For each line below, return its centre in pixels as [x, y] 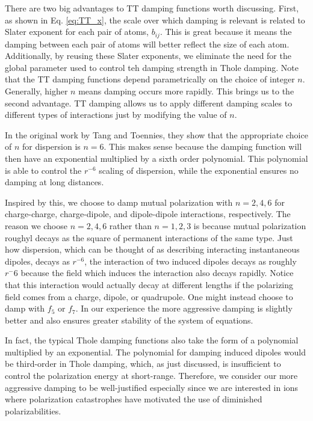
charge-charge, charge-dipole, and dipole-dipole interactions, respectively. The [148, 214]
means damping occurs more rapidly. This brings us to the [186, 91]
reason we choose [36, 225]
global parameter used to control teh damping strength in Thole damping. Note [152, 67]
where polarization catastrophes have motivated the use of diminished [134, 399]
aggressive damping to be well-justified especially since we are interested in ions [152, 387]
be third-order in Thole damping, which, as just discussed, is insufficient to [143, 364]
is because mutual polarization [250, 225]
